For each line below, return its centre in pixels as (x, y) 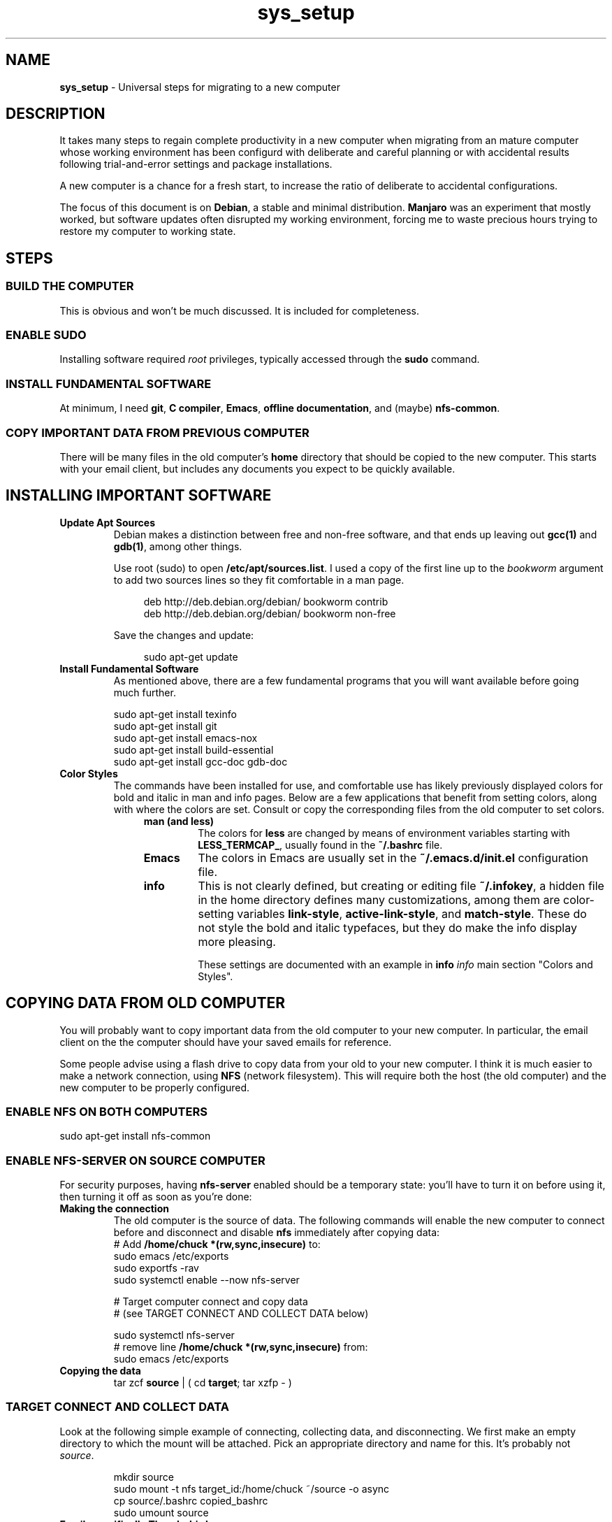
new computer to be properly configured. (155, 1087)
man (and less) (179, 821)
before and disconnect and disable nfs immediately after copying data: (277, 1233)
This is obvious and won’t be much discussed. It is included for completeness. (240, 310)
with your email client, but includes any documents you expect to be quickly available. (257, 468)
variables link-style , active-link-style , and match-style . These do (412, 913)
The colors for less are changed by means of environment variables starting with (384, 833)
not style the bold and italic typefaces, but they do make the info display (387, 927)
